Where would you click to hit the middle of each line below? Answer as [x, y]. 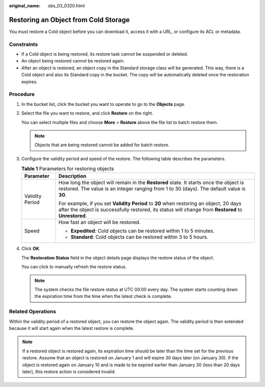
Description [73, 176]
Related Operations [33, 312]
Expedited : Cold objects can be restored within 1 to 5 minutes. [143, 231]
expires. [29, 82]
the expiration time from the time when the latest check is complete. [103, 296]
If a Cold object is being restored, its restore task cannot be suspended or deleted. [105, 54]
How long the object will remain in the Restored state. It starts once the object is [151, 183]
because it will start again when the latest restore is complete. [72, 328]
